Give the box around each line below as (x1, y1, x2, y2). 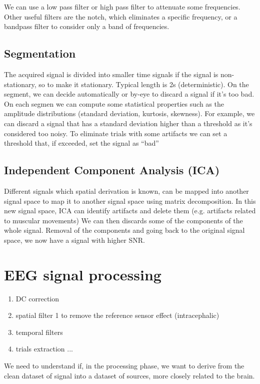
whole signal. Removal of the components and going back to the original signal (4, 225, 245, 235)
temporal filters (15, 326, 63, 337)
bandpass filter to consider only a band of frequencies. (4, 21, 169, 32)
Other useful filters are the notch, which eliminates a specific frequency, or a (4, 11, 237, 22)
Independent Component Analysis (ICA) (4, 162, 220, 178)
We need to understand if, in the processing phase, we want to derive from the (4, 360, 244, 370)
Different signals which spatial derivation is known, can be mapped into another (4, 185, 249, 196)
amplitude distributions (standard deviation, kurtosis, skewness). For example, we (4, 108, 255, 119)
